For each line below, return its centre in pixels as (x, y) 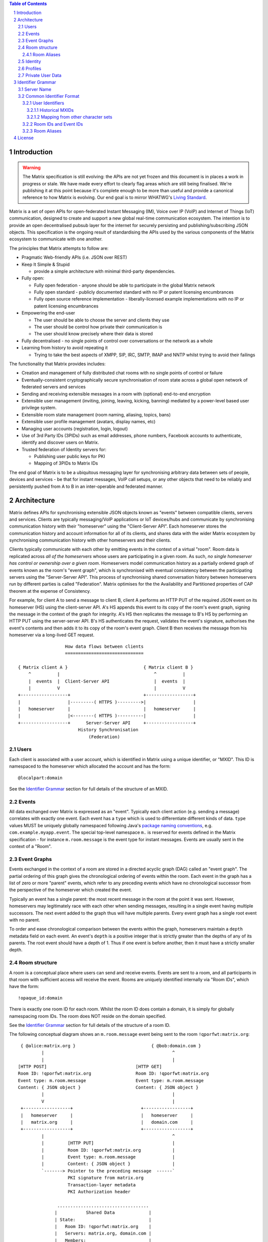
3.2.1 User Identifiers (43, 103)
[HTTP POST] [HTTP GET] (90, 1066)
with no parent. (25, 920)
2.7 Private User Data (40, 75)
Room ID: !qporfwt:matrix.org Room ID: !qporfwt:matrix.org (114, 1074)
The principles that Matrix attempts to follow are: (59, 248)
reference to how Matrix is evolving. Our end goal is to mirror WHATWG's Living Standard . (115, 197)
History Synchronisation (108, 730)
